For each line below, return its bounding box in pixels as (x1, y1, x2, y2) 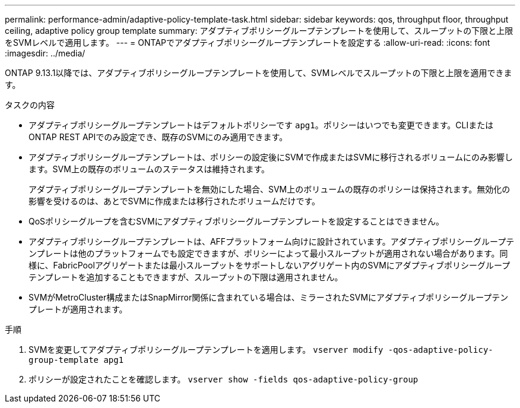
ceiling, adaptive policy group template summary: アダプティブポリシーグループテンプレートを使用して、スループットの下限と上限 (5, 26, 513, 36)
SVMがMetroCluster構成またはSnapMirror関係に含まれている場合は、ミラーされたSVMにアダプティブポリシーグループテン (28, 292, 509, 302)
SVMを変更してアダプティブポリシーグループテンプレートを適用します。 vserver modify (28, 344, 383, 355)
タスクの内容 (5, 100, 55, 110)
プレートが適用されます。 (28, 304, 128, 314)
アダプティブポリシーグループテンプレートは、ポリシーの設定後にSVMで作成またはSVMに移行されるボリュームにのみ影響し (28, 152, 513, 162)
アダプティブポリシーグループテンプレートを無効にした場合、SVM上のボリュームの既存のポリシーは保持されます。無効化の (28, 184, 511, 194)
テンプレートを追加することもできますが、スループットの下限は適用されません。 (28, 272, 343, 282)
